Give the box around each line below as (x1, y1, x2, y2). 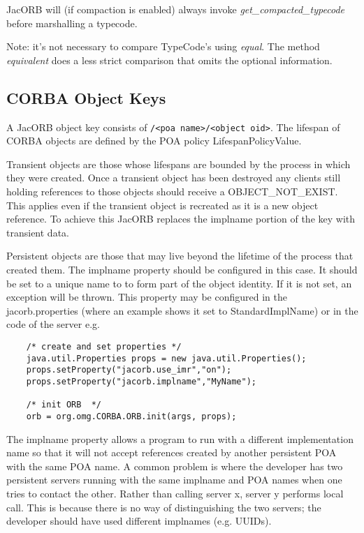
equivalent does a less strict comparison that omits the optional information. (6, 52, 333, 67)
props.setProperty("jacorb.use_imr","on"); (26, 365, 232, 375)
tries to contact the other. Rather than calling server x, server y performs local (6, 486, 344, 500)
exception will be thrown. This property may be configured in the (6, 290, 287, 304)
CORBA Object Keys (6, 87, 166, 108)
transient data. (6, 225, 69, 239)
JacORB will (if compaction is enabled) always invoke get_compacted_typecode (6, 2, 344, 16)
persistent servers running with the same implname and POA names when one (6, 472, 342, 487)
